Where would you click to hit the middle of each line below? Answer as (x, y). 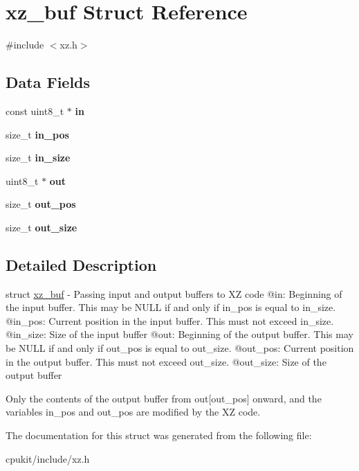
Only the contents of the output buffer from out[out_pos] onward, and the (164, 398)
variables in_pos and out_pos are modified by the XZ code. (133, 412)
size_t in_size (38, 158)
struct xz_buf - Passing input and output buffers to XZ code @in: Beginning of (174, 293)
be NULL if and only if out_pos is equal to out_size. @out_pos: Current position (180, 348)
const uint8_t (35, 110)
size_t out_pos (41, 204)
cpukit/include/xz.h (48, 458)
